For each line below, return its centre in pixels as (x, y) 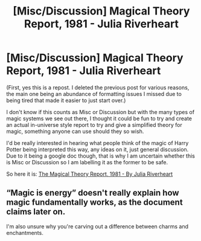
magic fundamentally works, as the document (94, 203)
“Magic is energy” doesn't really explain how (93, 193)
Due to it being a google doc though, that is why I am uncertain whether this (101, 156)
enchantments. (25, 233)
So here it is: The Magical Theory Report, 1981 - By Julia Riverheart (90, 174)
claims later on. (36, 212)
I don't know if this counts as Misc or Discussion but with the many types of (101, 112)
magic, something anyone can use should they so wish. (75, 131)
